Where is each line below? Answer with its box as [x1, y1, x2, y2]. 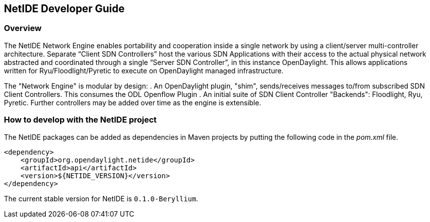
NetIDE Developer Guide [4, 2, 125, 15]
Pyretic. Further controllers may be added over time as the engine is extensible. [4, 98, 261, 107]
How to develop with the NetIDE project [4, 115, 157, 125]
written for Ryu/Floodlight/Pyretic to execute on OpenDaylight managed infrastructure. [4, 66, 284, 75]
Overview [4, 23, 42, 33]
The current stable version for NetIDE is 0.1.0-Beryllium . [4, 194, 198, 203]
